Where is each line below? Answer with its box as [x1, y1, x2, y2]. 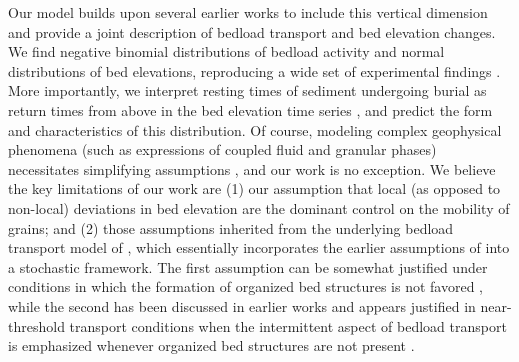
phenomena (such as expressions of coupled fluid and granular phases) [8, 139, 437, 160]
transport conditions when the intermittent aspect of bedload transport [69, 315, 507, 336]
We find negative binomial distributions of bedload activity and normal [8, 41, 445, 62]
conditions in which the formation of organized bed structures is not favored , [8, 276, 483, 297]
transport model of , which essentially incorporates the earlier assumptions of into [8, 237, 510, 258]
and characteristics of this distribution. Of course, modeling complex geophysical [8, 119, 502, 140]
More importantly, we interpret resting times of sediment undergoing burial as [8, 80, 487, 101]
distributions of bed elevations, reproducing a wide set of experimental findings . [8, 60, 501, 81]
